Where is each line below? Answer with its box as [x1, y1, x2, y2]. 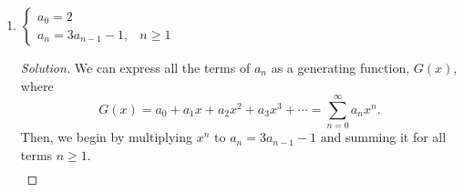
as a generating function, [271, 58, 410, 76]
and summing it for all [320, 127, 447, 147]
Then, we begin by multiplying [20, 127, 193, 147]
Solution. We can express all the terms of [20, 58, 251, 76]
